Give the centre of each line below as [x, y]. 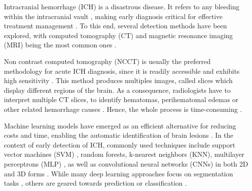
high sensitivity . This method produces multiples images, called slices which [118, 80]
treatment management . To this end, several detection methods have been [116, 26]
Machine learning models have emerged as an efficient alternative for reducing [120, 125]
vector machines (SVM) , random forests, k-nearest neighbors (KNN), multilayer [124, 154]
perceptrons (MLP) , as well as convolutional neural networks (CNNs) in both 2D [126, 163]
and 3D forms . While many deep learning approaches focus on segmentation [119, 173]
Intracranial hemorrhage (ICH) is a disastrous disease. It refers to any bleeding [122, 6]
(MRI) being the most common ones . [60, 45]
